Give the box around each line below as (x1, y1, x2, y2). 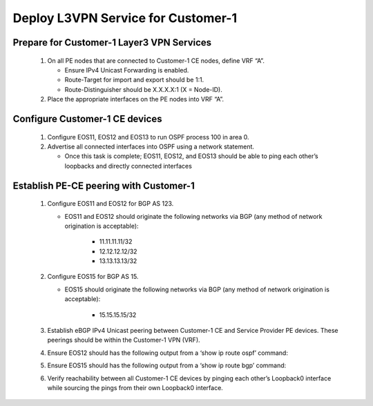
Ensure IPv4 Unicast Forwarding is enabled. (64, 66, 189, 74)
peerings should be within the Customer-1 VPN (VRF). (47, 336, 200, 345)
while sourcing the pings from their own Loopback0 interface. (47, 383, 224, 391)
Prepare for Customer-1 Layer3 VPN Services (12, 37, 212, 48)
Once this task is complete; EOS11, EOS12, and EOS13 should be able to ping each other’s (64, 152, 318, 160)
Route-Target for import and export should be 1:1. (64, 76, 204, 84)
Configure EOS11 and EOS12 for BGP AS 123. (47, 200, 174, 208)
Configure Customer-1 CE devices (12, 113, 162, 124)
